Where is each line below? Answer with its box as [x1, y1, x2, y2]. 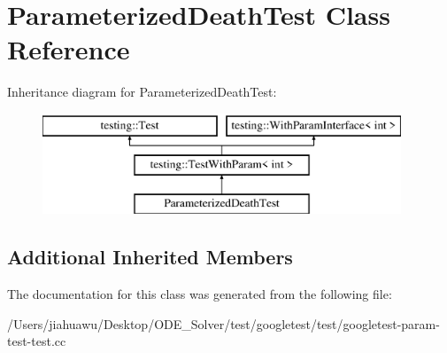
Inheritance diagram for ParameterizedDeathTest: [7, 82, 277, 101]
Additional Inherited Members [7, 243, 293, 271]
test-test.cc [7, 332, 66, 350]
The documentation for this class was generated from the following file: [7, 285, 392, 303]
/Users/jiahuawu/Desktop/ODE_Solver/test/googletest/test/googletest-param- [7, 314, 440, 333]
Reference [7, 31, 130, 67]
